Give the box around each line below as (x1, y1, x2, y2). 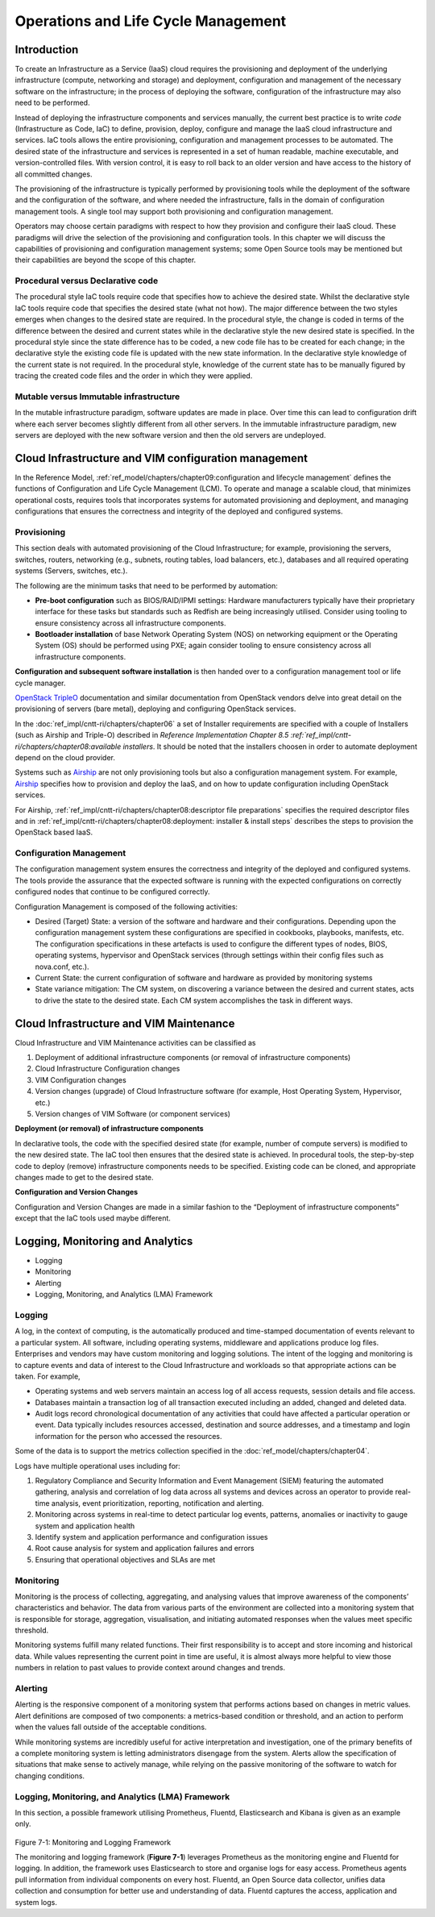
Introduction (14, 43, 79, 56)
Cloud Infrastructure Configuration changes (35, 1064, 180, 1074)
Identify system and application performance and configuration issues (35, 1532, 268, 1541)
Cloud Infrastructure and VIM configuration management (14, 451, 308, 465)
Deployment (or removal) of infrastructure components (14, 1124, 205, 1133)
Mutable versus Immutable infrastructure (14, 391, 180, 402)
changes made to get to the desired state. (14, 1172, 154, 1182)
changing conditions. (14, 1770, 85, 1781)
